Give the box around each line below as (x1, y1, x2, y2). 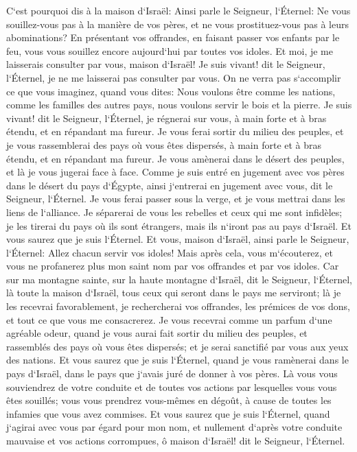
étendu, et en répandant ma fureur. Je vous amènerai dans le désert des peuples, (6, 151, 345, 165)
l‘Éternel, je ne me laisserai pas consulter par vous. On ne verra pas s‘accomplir (6, 70, 341, 84)
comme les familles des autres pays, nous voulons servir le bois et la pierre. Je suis (6, 97, 352, 112)
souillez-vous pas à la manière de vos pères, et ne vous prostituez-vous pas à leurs (6, 16, 349, 31)
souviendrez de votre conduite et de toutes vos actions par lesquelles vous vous (6, 379, 337, 394)
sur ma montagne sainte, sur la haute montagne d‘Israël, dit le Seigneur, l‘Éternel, (6, 272, 352, 286)
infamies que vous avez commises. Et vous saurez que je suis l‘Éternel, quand (6, 406, 330, 420)
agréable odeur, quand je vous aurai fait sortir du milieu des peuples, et (6, 326, 308, 340)
